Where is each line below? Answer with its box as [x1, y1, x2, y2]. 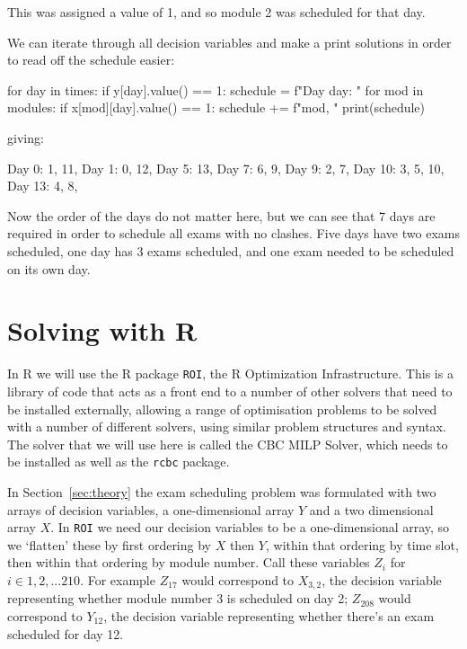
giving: [7, 128, 44, 147]
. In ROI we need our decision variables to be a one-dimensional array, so [50, 518, 450, 537]
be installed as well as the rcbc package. [7, 452, 230, 471]
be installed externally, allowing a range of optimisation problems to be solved [7, 399, 437, 418]
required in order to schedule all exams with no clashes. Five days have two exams [7, 224, 460, 243]
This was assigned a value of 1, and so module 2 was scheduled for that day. [7, 3, 426, 21]
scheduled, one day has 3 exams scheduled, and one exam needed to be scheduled [7, 241, 454, 260]
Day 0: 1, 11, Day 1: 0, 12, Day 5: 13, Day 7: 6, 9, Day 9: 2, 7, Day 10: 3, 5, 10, [7, 158, 445, 177]
